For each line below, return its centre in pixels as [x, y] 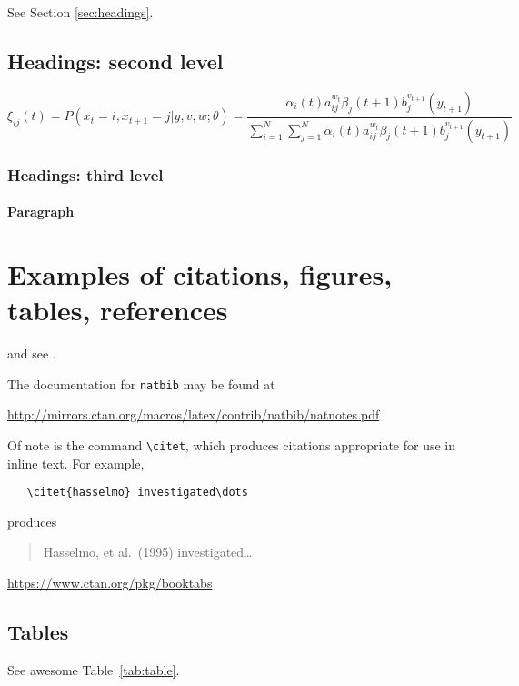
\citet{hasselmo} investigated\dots [137, 493]
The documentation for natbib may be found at [141, 383]
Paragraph [41, 212]
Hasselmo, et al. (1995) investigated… [148, 552]
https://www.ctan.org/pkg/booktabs [110, 582]
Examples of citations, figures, [200, 273]
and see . [32, 353]
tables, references [118, 310]
